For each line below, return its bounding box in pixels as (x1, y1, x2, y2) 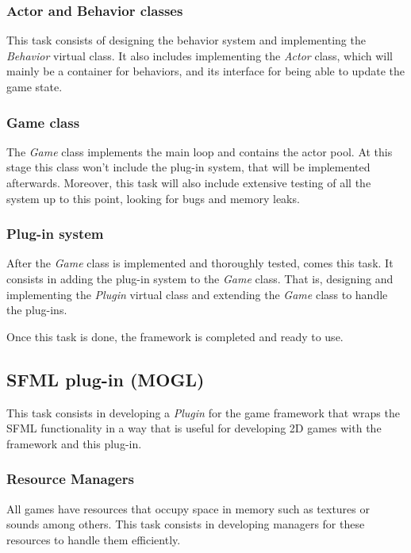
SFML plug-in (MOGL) (6, 367, 205, 391)
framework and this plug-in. (6, 435, 142, 451)
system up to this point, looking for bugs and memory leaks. (6, 190, 300, 206)
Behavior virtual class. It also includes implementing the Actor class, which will (6, 47, 393, 63)
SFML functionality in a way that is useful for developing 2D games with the (6, 420, 382, 436)
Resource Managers (6, 469, 134, 489)
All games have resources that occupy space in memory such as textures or (6, 500, 370, 517)
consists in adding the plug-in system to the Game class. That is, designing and (6, 271, 394, 286)
